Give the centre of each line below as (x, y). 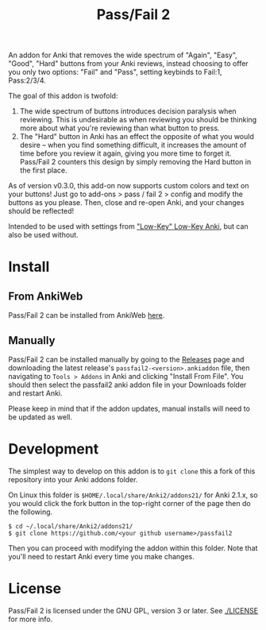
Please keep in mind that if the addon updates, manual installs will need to (129, 408)
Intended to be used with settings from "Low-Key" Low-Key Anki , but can (128, 226)
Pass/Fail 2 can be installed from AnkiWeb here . (87, 315)
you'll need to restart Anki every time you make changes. (101, 556)
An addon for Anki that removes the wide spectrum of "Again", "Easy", (123, 55)
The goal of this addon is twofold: (63, 96)
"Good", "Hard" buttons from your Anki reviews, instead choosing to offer (128, 64)
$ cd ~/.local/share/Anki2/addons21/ (71, 526)
